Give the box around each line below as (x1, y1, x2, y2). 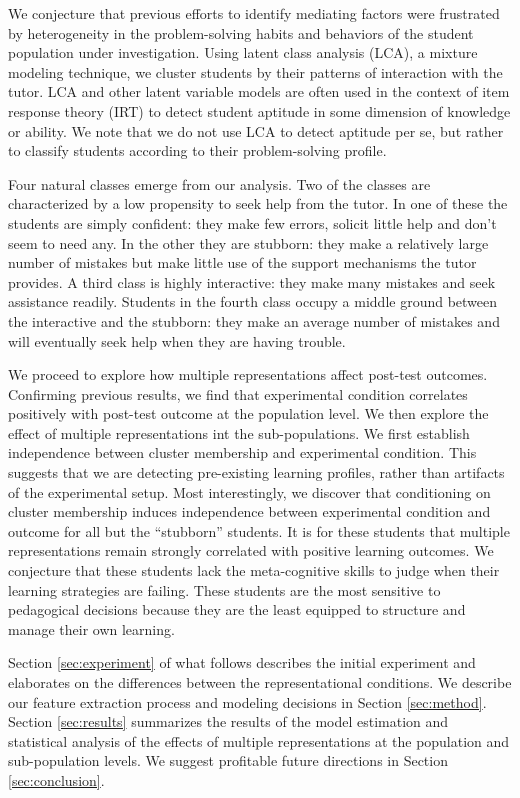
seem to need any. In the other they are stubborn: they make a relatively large (8, 232, 489, 253)
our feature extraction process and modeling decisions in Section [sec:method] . (8, 691, 487, 712)
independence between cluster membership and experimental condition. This (8, 442, 477, 463)
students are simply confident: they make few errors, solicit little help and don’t (8, 212, 497, 233)
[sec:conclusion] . (8, 769, 105, 790)
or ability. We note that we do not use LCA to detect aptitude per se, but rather (8, 120, 504, 141)
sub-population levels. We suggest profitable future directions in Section (8, 750, 448, 771)
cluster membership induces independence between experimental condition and (8, 501, 491, 522)
